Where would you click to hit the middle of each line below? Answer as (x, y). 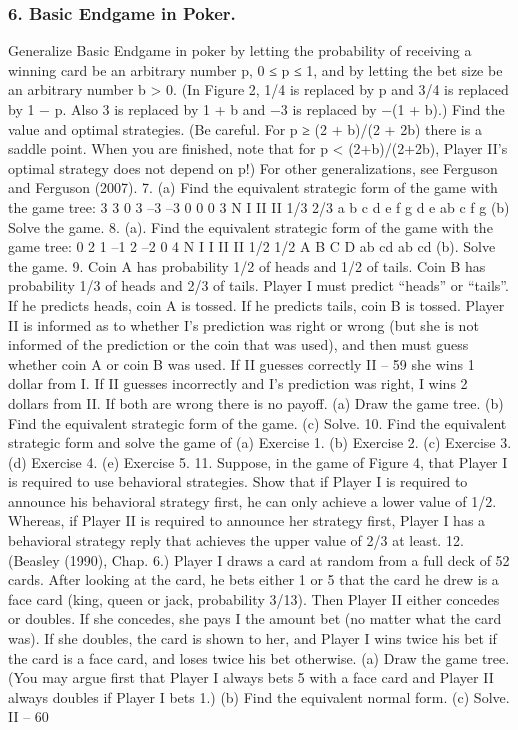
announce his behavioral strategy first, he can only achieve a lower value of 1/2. (252, 500)
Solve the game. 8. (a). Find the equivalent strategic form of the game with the (250, 226)
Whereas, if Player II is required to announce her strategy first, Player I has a (247, 520)
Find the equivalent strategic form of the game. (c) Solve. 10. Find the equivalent (257, 422)
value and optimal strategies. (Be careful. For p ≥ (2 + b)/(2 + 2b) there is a (245, 128)
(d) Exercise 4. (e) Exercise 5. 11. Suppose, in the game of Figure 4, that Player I (258, 461)
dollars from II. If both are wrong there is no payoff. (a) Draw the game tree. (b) (256, 402)
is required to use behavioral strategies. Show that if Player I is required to (238, 481)
